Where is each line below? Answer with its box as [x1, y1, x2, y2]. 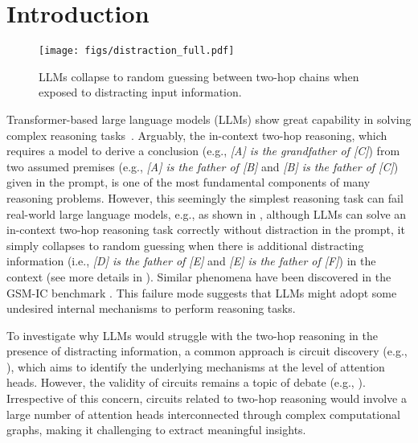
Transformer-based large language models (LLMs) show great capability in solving [6, 110, 412, 127]
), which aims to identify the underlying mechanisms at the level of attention [6, 358, 385, 375]
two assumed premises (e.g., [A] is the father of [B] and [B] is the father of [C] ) [6, 158, 399, 174]
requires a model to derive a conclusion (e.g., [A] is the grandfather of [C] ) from [6, 142, 400, 159]
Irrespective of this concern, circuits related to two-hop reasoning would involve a [6, 390, 407, 407]
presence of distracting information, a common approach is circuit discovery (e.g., [6, 343, 408, 359]
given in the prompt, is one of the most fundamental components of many [6, 174, 371, 191]
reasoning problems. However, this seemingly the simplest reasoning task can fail [6, 189, 404, 206]
